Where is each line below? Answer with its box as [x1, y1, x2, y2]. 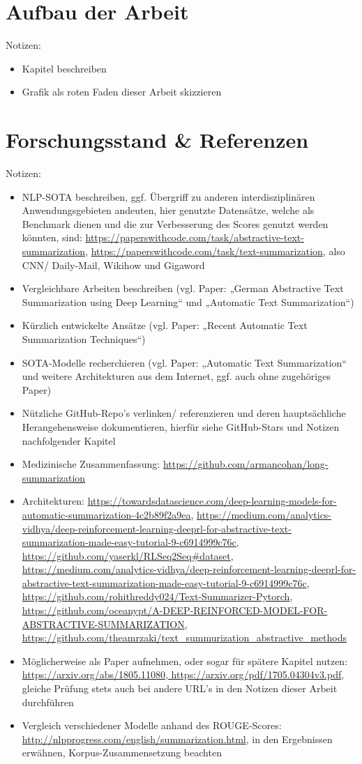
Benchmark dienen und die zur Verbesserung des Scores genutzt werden [22, 216, 329, 231]
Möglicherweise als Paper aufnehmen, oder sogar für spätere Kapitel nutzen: [22, 653, 348, 668]
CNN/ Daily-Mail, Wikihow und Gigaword [22, 257, 205, 272]
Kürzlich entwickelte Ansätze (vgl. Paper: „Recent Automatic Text [22, 318, 308, 333]
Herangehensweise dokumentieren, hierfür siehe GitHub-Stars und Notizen [22, 419, 340, 434]
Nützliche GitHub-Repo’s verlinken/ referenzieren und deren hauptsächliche [22, 406, 346, 420]
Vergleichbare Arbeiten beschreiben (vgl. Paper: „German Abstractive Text [22, 281, 344, 296]
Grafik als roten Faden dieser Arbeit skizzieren [22, 84, 222, 99]
